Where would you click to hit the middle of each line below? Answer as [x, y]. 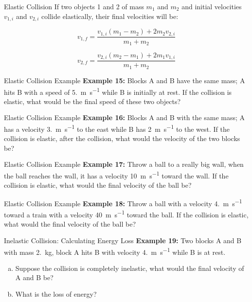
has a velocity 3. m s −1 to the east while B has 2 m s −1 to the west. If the [117, 128]
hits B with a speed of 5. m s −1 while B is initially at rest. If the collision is [118, 91]
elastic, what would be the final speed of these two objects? [92, 101]
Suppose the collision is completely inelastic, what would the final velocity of [130, 268]
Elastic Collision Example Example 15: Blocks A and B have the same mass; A [125, 80]
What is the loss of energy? [56, 293]
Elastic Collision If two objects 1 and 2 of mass [74, 6]
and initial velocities [212, 6]
